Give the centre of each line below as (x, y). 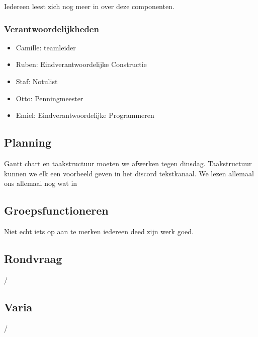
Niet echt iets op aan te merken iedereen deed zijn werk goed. (99, 231)
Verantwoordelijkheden (52, 28)
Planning (28, 142)
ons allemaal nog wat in (41, 183)
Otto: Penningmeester (50, 98)
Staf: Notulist (37, 81)
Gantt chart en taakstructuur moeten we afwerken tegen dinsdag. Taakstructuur (128, 163)
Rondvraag (33, 258)
